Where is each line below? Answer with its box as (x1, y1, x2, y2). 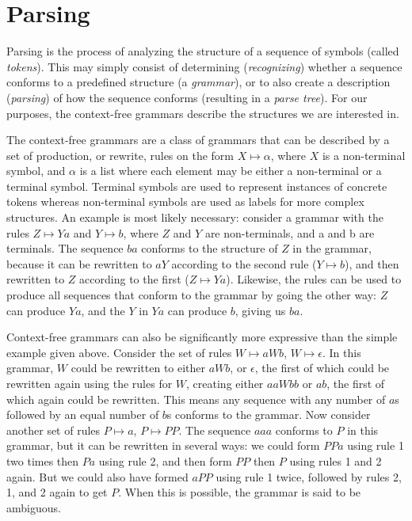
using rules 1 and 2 (289, 452, 382, 469)
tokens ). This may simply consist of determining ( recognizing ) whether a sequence (6, 58, 402, 74)
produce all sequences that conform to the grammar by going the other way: (6, 287, 376, 303)
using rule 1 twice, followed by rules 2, (216, 468, 402, 485)
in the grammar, (292, 240, 372, 257)
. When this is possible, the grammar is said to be (118, 484, 361, 500)
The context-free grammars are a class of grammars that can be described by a (6, 131, 390, 148)
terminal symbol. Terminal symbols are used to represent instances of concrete (6, 177, 387, 194)
